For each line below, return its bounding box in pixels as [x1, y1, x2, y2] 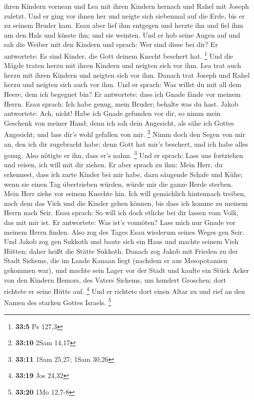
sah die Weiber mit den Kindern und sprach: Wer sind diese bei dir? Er [4, 39, 218, 49]
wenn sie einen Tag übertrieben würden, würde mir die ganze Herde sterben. [4, 178, 233, 189]
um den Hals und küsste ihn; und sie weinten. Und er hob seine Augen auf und [4, 29, 240, 40]
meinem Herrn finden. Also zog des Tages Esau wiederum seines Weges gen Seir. [4, 226, 244, 237]
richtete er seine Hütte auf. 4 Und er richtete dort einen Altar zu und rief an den [4, 285, 245, 296]
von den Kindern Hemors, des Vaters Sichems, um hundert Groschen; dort [4, 274, 226, 285]
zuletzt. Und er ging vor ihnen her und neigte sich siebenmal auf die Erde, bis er [4, 10, 245, 21]
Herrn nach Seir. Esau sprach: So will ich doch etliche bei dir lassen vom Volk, [4, 207, 239, 218]
